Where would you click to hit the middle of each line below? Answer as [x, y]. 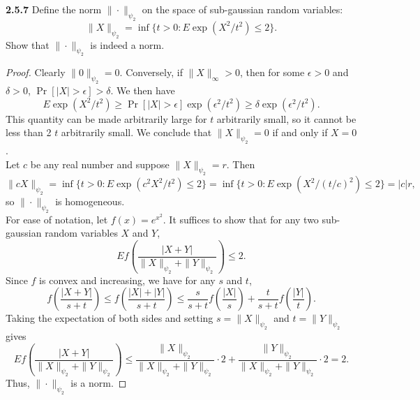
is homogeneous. [90, 201]
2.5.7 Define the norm [54, 9]
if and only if [300, 132]
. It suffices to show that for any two [241, 219]
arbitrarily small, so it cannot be [286, 118]
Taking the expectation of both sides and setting [110, 318]
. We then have [143, 90]
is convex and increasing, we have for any [127, 280]
